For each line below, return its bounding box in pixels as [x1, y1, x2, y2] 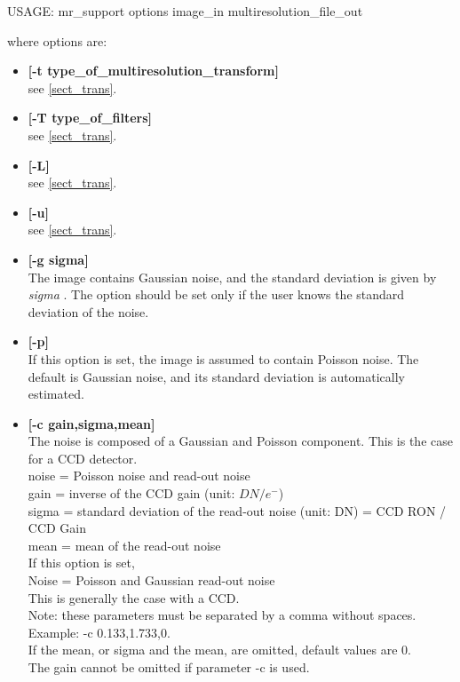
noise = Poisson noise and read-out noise [28, 466, 250, 485]
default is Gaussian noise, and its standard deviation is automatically [28, 367, 406, 385]
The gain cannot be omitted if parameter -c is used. [28, 658, 310, 676]
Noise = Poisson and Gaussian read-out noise [28, 571, 275, 590]
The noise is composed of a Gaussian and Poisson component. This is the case [28, 432, 453, 450]
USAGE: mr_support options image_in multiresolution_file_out [7, 2, 363, 20]
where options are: [7, 31, 107, 50]
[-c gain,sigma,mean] [28, 414, 155, 432]
